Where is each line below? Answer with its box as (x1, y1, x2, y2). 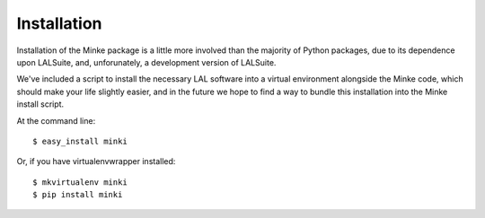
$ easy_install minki (32, 135, 128, 146)
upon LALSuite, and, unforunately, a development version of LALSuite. (16, 57, 277, 67)
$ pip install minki (32, 189, 123, 200)
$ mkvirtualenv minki (32, 177, 128, 187)
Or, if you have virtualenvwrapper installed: (16, 156, 176, 167)
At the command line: (16, 115, 96, 126)
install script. (16, 99, 65, 109)
